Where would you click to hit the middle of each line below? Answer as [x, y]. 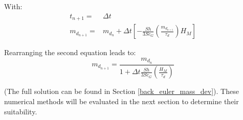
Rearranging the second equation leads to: [70, 52]
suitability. [21, 111]
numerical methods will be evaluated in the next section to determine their [121, 101]
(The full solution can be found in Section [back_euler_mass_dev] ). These [121, 91]
